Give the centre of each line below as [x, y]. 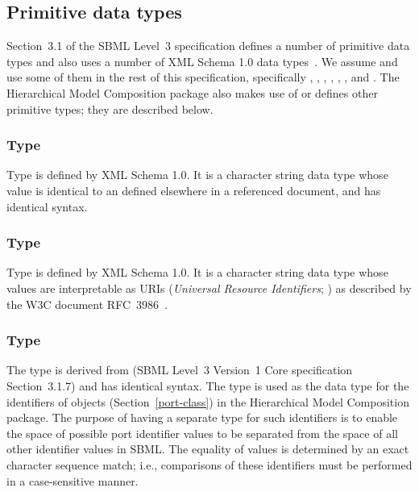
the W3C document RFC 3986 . [87, 304]
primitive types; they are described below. [110, 108]
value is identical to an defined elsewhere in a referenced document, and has [194, 190]
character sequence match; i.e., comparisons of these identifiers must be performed [209, 464]
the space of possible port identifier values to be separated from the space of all [202, 433]
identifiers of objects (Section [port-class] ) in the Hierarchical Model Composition [208, 401]
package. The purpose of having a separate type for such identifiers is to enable [202, 417]
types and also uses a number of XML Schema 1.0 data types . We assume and [202, 61]
